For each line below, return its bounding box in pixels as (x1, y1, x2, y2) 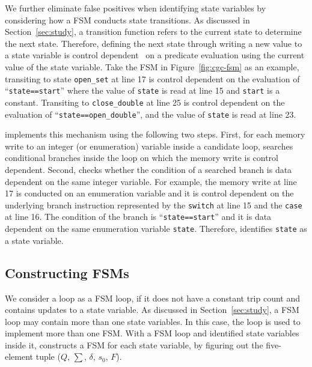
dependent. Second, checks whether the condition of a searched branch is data (5, 163, 292, 175)
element (5, 350, 34, 363)
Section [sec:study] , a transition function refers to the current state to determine (5, 25, 302, 38)
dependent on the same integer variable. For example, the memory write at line (5, 175, 297, 187)
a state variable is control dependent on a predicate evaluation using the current (5, 49, 305, 61)
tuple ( (35, 350, 61, 363)
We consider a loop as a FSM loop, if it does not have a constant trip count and (5, 291, 300, 304)
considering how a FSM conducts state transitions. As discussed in (5, 13, 250, 26)
